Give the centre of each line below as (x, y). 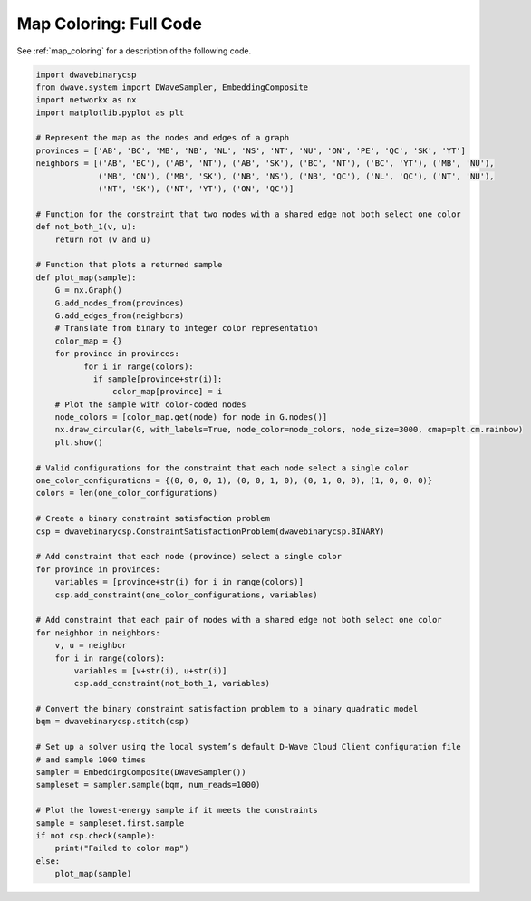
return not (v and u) (103, 239)
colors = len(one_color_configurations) (126, 493)
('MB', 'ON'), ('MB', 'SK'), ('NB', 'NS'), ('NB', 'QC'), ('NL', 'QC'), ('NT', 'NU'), (296, 176)
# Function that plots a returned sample (129, 265)
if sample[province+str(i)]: (158, 379)
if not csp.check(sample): (96, 835)
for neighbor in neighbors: (98, 633)
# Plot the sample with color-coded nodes (150, 404)
